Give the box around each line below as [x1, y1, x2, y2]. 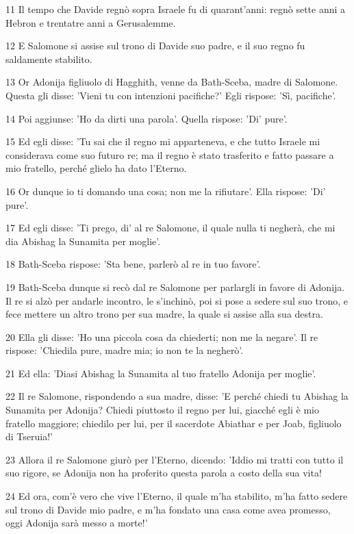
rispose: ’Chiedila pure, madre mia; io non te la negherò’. [5, 343, 244, 357]
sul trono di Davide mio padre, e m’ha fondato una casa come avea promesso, [5, 502, 331, 516]
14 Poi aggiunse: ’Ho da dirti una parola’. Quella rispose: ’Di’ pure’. [5, 111, 288, 125]
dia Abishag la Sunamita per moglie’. [5, 233, 161, 248]
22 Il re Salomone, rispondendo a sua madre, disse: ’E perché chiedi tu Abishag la [5, 389, 349, 403]
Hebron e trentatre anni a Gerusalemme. [5, 15, 176, 29]
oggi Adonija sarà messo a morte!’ [5, 516, 148, 530]
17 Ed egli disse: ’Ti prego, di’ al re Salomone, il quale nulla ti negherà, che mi [5, 220, 336, 235]
